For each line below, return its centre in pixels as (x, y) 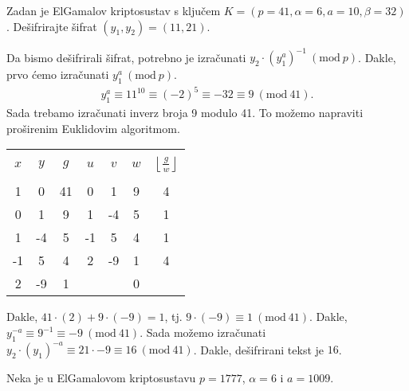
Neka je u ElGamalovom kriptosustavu (101, 378)
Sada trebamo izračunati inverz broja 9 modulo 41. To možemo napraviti (185, 113)
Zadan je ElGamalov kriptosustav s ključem (114, 10)
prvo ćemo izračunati (58, 74)
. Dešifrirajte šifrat (52, 26)
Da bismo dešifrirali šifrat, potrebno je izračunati (126, 57)
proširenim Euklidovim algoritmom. (93, 128)
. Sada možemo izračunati (203, 332)
